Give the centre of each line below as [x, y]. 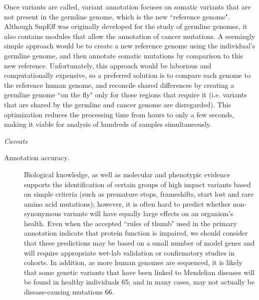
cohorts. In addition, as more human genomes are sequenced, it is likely [133, 262]
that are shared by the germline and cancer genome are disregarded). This [118, 104]
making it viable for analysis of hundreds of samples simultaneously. [108, 124]
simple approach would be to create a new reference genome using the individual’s [130, 46]
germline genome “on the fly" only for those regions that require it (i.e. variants [126, 95]
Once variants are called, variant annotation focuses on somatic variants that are [128, 6]
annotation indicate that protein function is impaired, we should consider [136, 233]
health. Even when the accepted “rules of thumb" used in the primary [130, 223]
